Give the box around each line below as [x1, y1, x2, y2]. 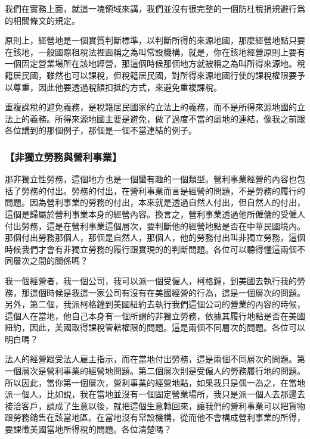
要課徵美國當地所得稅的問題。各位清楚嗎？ [5, 423, 172, 435]
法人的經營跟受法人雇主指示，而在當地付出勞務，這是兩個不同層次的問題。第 [5, 353, 305, 365]
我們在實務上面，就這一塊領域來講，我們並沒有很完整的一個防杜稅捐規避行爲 [5, 2, 305, 14]
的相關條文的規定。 [5, 14, 80, 26]
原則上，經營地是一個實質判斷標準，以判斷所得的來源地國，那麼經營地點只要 [5, 34, 305, 46]
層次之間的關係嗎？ [13, 254, 88, 267]
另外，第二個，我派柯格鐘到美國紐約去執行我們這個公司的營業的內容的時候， [5, 298, 305, 310]
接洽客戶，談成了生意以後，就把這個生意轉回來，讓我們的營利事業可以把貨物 [5, 399, 305, 412]
